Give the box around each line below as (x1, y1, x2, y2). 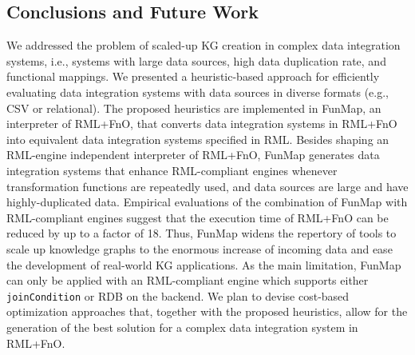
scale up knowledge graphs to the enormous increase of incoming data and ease (6, 240, 393, 257)
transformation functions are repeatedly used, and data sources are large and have (6, 177, 409, 194)
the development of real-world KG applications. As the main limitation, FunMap (6, 256, 401, 273)
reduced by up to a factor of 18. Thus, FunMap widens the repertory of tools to (6, 225, 397, 241)
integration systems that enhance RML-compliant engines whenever (6, 162, 338, 178)
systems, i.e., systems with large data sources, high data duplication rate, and (6, 52, 386, 69)
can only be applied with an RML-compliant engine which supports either (6, 272, 369, 289)
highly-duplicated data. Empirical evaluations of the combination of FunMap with (6, 193, 408, 210)
